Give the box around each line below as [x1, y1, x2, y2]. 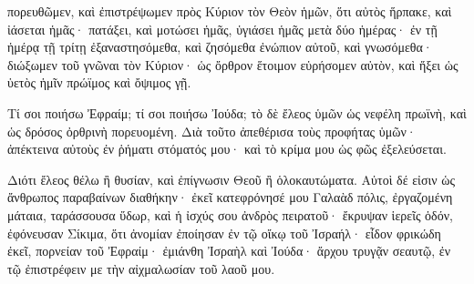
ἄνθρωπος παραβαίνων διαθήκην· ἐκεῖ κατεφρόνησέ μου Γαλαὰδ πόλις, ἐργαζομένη [7, 188, 453, 207]
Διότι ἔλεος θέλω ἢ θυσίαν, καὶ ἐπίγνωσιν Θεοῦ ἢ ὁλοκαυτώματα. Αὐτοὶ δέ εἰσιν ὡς [7, 169, 455, 188]
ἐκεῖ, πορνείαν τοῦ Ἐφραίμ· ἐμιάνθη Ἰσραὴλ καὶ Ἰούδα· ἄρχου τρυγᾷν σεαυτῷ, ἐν [7, 241, 451, 260]
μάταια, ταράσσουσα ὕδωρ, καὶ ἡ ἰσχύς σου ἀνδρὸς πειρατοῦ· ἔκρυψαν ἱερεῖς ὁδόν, [7, 205, 453, 224]
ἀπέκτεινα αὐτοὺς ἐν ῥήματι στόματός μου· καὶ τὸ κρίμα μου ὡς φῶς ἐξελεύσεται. [7, 139, 447, 158]
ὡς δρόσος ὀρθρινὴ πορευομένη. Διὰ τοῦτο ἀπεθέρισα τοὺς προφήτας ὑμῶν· [7, 121, 417, 140]
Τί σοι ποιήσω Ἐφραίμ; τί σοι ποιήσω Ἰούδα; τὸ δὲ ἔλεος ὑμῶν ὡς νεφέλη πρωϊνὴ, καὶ [7, 103, 467, 122]
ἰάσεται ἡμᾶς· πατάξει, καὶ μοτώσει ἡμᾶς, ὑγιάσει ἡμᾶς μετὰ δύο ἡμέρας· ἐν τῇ [7, 19, 438, 38]
